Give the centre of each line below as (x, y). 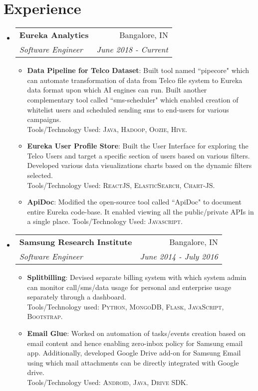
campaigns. (44, 119)
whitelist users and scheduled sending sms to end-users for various (128, 109)
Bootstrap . (45, 316)
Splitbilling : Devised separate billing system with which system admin (137, 277)
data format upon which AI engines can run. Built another (117, 90)
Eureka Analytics (54, 35)
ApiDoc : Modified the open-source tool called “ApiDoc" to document (134, 202)
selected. (40, 175)
